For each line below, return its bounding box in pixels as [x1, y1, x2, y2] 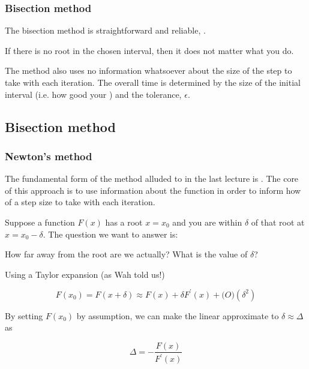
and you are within [172, 215, 242, 228]
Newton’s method [5, 148, 92, 163]
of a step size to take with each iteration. [5, 196, 155, 208]
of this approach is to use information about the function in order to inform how [5, 184, 301, 196]
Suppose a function [5, 215, 75, 228]
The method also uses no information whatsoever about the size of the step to [5, 64, 292, 77]
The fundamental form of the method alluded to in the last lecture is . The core [5, 172, 299, 185]
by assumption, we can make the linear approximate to [76, 309, 279, 322]
